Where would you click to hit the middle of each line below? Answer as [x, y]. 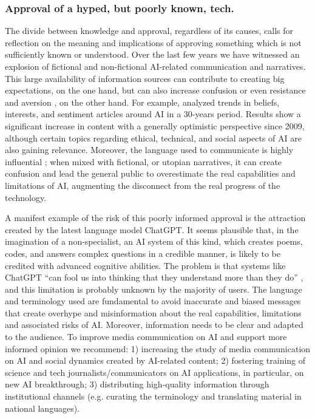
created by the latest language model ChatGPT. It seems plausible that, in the [152, 229]
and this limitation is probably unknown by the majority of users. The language [154, 289]
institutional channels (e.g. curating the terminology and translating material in [153, 396]
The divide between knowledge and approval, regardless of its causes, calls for [149, 31]
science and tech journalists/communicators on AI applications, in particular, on [154, 372]
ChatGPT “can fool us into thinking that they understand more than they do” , [154, 277]
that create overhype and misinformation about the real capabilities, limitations [153, 312]
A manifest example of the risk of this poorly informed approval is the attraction [155, 218]
